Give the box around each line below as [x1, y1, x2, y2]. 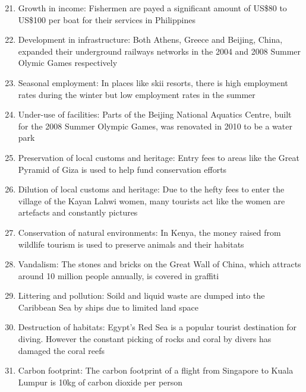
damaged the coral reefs [18, 344, 105, 356]
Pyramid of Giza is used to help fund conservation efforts [18, 163, 227, 175]
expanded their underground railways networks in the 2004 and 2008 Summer [18, 45, 301, 57]
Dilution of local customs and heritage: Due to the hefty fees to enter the [18, 183, 285, 195]
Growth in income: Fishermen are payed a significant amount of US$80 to [18, 2, 287, 14]
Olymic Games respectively [18, 56, 118, 69]
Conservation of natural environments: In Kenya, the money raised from [18, 226, 281, 238]
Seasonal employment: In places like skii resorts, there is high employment [18, 76, 288, 88]
